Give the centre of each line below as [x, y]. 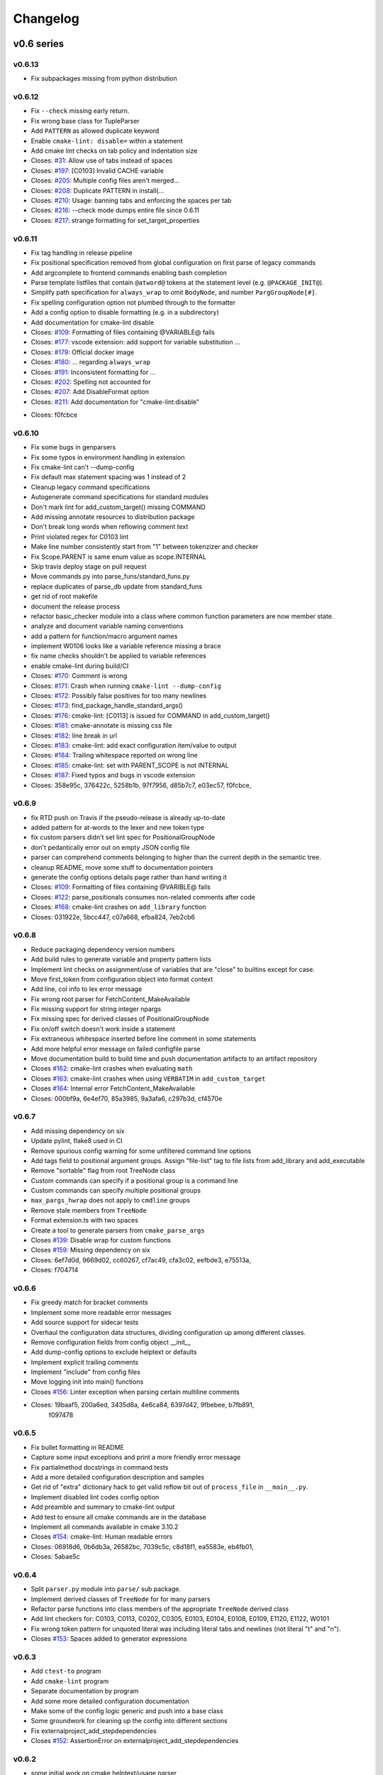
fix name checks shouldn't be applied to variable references [118, 656]
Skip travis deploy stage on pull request [89, 566]
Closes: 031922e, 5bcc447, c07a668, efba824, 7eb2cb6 [113, 917]
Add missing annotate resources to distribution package [113, 517]
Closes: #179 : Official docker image [83, 352]
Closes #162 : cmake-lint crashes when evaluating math [112, 1069]
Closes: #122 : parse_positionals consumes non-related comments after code [143, 897]
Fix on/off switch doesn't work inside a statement [103, 1029]
